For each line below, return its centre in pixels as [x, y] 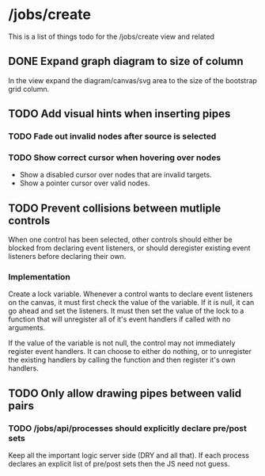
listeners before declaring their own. [67, 257]
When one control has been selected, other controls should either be [120, 240]
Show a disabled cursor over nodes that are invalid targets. [115, 175]
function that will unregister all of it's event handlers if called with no [119, 319]
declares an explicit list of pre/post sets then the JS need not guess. [119, 464]
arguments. [27, 328]
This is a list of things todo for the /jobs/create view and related [112, 36]
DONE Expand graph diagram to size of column [126, 61]
